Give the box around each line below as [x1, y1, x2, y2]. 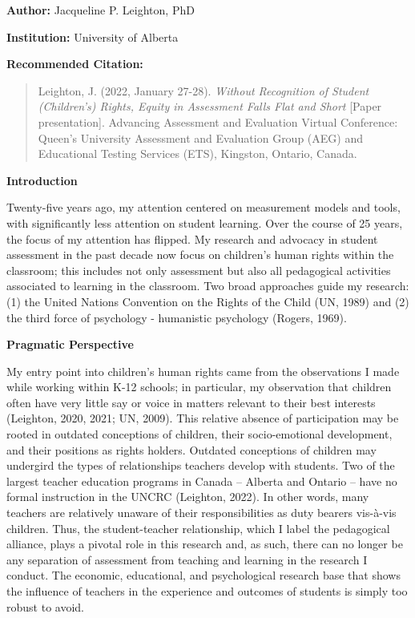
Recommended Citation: [6, 55, 143, 72]
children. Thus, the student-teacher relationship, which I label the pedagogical [6, 519, 390, 536]
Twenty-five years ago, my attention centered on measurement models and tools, [6, 199, 401, 216]
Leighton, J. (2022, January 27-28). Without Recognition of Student [38, 82, 369, 99]
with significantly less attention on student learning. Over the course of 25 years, [6, 214, 403, 231]
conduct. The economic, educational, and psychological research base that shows [6, 567, 401, 584]
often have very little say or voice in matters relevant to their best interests [6, 394, 376, 410]
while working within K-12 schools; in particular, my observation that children [6, 378, 392, 395]
